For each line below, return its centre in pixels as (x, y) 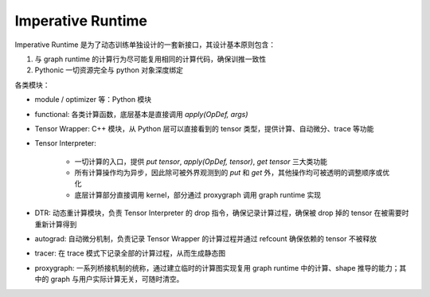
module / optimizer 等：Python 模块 (93, 100)
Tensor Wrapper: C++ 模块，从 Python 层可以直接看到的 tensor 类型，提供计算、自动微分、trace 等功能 (204, 128)
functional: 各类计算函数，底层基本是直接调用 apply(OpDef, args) (141, 114)
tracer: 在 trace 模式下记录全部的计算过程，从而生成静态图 (130, 253)
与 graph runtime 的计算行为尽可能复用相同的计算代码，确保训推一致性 (150, 59)
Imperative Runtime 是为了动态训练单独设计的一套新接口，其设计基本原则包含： (145, 45)
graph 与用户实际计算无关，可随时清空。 (117, 279)
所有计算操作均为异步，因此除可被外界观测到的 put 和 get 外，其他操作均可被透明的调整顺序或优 (232, 173)
